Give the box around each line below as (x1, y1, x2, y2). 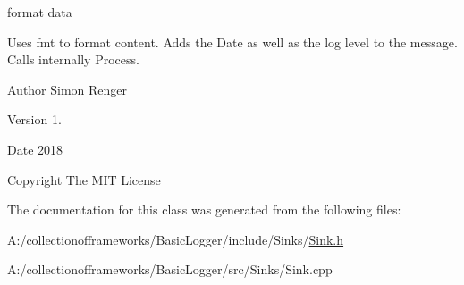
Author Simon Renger (7, 80, 128, 98)
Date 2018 (7, 139, 63, 158)
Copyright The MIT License (7, 170, 161, 189)
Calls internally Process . (7, 50, 139, 69)
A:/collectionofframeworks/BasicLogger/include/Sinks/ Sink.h (7, 230, 344, 248)
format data (7, 3, 72, 21)
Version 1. (7, 110, 62, 129)
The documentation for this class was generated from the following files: (7, 200, 401, 219)
